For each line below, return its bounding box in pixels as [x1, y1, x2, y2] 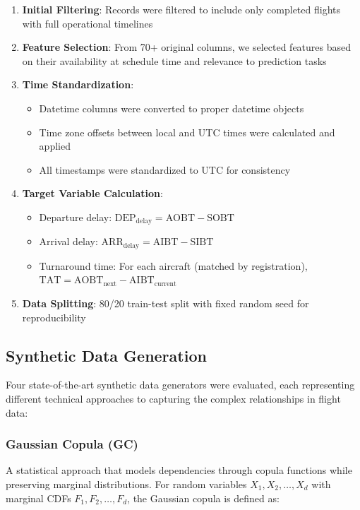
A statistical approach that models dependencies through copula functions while [6, 463, 352, 478]
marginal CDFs [6, 490, 71, 505]
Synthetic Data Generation [6, 344, 207, 366]
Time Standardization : [22, 77, 134, 92]
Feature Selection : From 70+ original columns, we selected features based [22, 40, 352, 54]
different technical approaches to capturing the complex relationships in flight [6, 391, 341, 406]
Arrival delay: [39, 234, 98, 249]
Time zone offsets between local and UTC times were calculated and [39, 124, 335, 139]
